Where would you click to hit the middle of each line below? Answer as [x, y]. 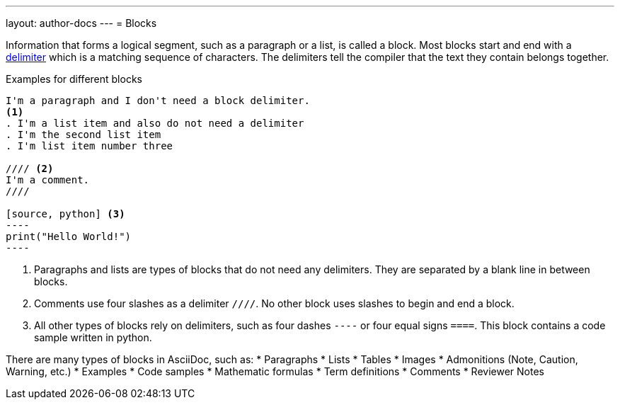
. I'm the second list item [84, 135]
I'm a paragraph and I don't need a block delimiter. [158, 101]
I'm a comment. [48, 180]
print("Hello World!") [69, 236]
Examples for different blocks [74, 79]
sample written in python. [93, 337]
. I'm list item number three [90, 146]
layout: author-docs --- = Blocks [81, 23]
